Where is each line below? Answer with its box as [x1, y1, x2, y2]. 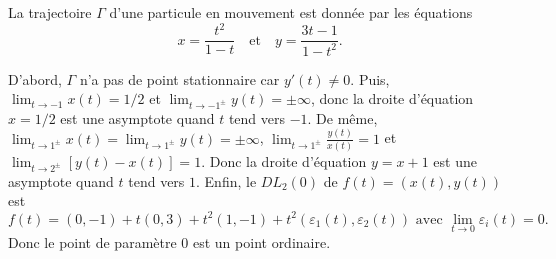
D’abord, [8, 68, 62, 89]
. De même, [307, 107, 378, 128]
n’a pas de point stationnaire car [79, 68, 280, 89]
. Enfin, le [196, 170, 257, 191]
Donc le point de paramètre [8, 231, 177, 252]
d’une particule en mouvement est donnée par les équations [109, 2, 473, 22]
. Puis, [350, 68, 390, 89]
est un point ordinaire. [192, 231, 331, 252]
